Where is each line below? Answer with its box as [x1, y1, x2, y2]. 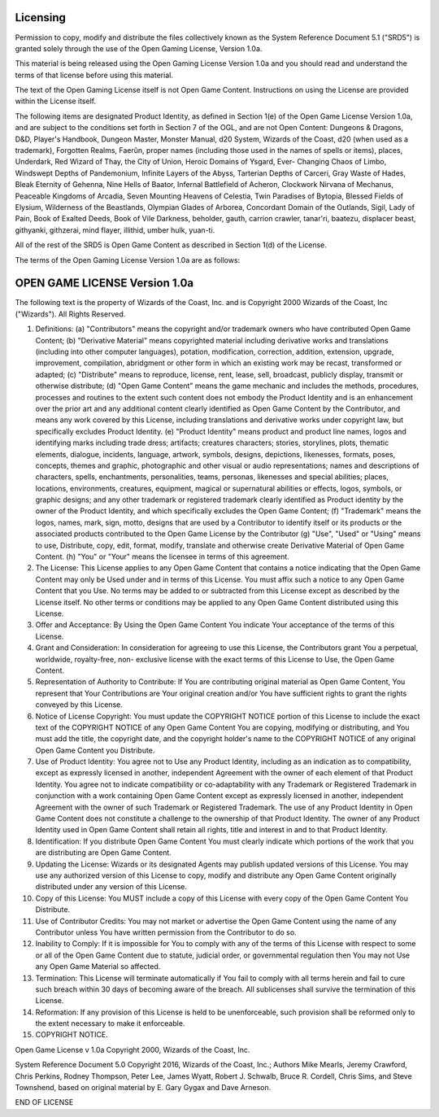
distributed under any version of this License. [35, 882, 187, 892]
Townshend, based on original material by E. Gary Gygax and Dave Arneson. [15, 1083, 272, 1093]
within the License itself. [15, 96, 97, 106]
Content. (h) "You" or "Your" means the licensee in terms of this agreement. [35, 552, 290, 561]
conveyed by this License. [35, 700, 124, 709]
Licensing [15, 11, 67, 24]
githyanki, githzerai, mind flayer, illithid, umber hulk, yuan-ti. [15, 225, 215, 235]
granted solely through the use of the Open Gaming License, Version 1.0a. [15, 43, 263, 53]
